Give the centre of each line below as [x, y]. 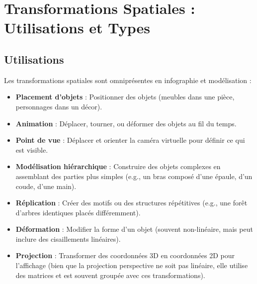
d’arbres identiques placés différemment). [78, 212]
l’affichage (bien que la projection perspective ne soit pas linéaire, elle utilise [132, 265]
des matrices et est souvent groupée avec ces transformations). [110, 275]
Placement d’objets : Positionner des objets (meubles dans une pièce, [125, 97]
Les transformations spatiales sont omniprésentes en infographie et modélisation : [128, 80]
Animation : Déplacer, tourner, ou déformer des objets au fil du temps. [126, 123]
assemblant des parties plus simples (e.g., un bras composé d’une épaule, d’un [134, 176]
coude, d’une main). [46, 186]
